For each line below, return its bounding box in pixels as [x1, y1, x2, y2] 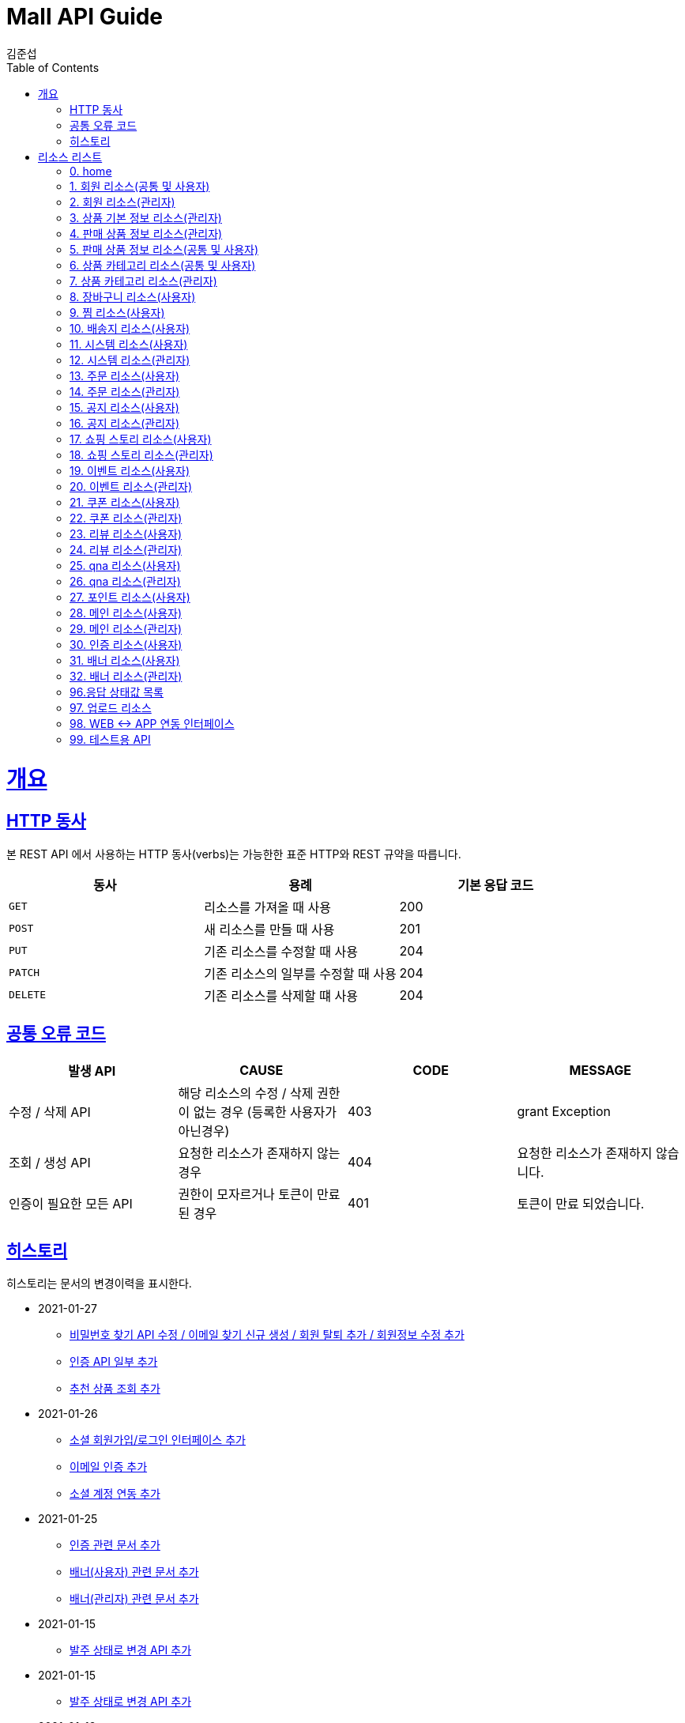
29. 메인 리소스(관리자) [70, 621, 183, 635]
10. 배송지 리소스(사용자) [70, 321, 190, 335]
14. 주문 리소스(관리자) [70, 384, 180, 398]
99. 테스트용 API [70, 732, 151, 746]
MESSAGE [569, 1061, 631, 1078]
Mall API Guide [6, 3, 164, 30]
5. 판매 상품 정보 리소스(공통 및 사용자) [70, 242, 258, 256]
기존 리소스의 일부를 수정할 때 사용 [204, 965, 397, 982]
